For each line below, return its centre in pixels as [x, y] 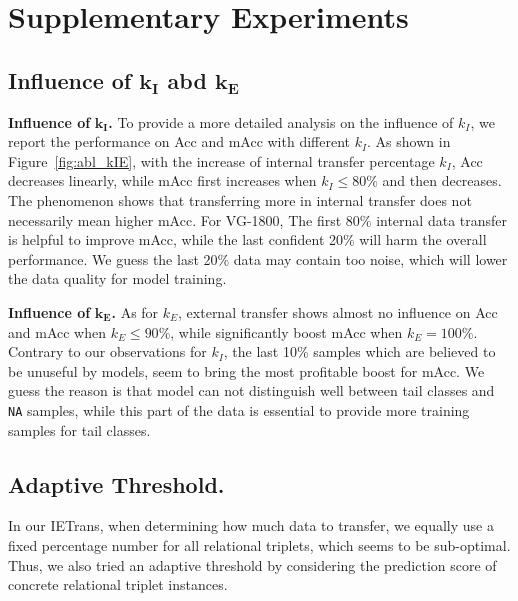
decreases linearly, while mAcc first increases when [162, 180]
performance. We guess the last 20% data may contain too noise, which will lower [258, 258]
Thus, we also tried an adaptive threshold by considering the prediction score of [252, 564]
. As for [135, 311]
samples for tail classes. [79, 429]
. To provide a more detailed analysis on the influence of [281, 121]
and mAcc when [57, 331]
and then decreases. [442, 180]
